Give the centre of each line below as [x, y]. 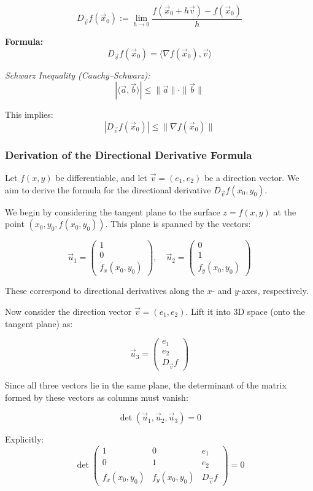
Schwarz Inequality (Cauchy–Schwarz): [78, 75]
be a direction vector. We [252, 178]
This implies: [29, 114]
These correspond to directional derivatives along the [105, 291]
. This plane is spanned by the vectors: [178, 224]
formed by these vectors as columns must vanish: [97, 397]
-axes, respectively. [273, 291]
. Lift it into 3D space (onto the [245, 311]
